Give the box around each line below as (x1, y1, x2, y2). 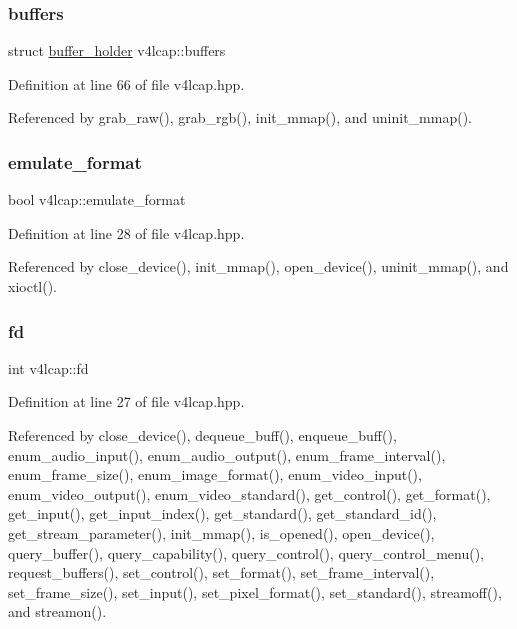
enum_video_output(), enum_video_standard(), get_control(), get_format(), (8, 483, 491, 504)
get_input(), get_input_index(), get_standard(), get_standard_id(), (8, 503, 437, 524)
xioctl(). (8, 276, 58, 296)
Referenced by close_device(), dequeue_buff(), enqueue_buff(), (8, 425, 397, 445)
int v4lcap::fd (8, 357, 89, 378)
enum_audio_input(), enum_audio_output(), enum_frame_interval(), (8, 444, 446, 465)
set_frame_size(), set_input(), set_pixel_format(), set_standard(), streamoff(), (8, 581, 502, 602)
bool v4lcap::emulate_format (8, 189, 186, 210)
